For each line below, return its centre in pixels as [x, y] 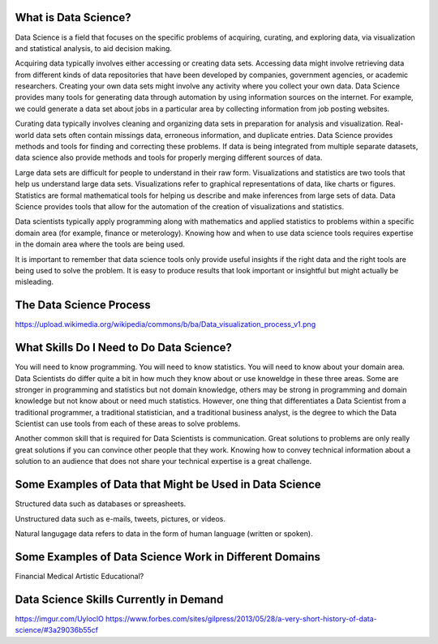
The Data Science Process [83, 305]
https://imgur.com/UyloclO [60, 618]
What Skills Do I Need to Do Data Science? [124, 348]
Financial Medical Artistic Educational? [79, 576]
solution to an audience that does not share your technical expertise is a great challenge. [163, 462]
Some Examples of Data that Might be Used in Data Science [168, 485]
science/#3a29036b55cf [57, 630]
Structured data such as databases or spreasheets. [101, 504]
